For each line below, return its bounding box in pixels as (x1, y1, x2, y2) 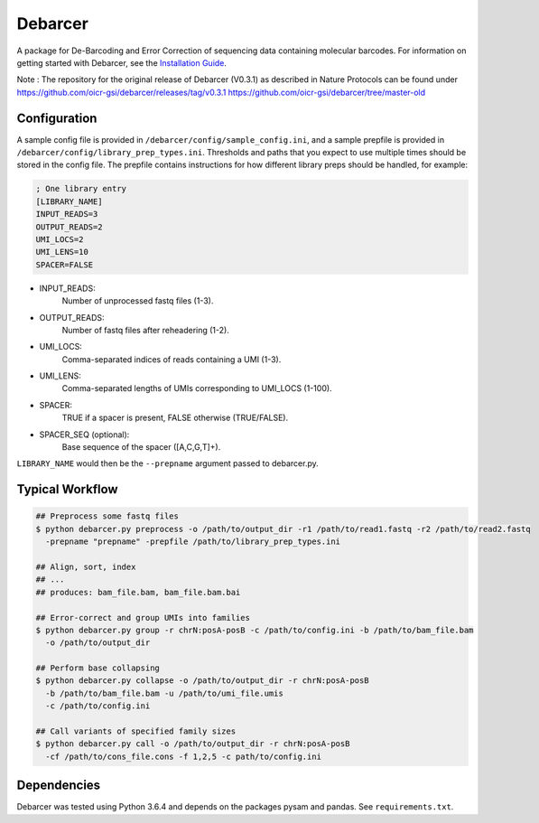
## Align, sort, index (35, 561, 136, 572)
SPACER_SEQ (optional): (39, 429, 130, 440)
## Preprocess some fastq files (35, 511, 180, 521)
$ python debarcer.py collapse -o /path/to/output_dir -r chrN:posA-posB (35, 676, 369, 686)
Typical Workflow (16, 482, 118, 497)
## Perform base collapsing (35, 663, 160, 673)
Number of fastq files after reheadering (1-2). (61, 324, 229, 335)
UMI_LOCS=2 (35, 234, 84, 244)
